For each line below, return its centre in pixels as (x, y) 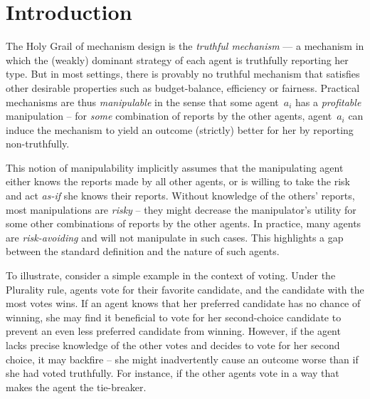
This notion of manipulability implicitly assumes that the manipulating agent (175, 167)
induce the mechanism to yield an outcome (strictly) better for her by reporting (180, 129)
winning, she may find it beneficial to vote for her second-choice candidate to (174, 317)
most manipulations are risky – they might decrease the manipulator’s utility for (181, 209)
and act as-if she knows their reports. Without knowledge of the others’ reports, (180, 196)
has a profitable (328, 102)
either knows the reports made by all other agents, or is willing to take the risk (178, 181)
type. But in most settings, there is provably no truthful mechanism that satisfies (183, 74)
